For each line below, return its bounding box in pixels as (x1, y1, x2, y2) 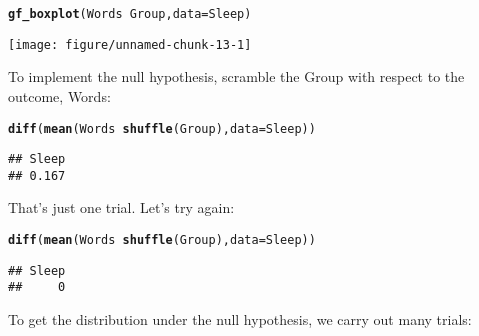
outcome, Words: (8, 85, 111, 106)
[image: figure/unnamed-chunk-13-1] (8, 37, 252, 52)
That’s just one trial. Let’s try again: (8, 197, 235, 218)
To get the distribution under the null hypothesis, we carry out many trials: (8, 309, 472, 330)
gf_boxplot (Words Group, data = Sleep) (8, 7, 252, 21)
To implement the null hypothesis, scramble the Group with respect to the (8, 66, 465, 87)
